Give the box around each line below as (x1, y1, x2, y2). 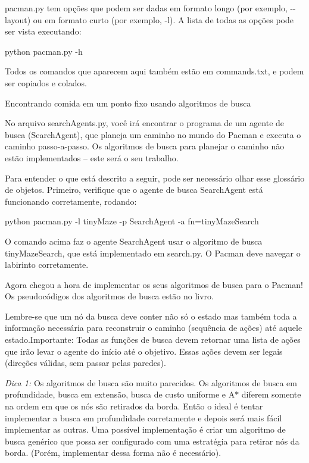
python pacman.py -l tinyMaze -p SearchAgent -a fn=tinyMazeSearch (5, 215, 259, 227)
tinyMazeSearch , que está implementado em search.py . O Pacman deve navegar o (5, 246, 301, 259)
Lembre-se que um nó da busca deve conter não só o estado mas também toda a (5, 309, 297, 322)
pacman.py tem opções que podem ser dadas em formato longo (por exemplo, (5, 2, 288, 14)
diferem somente (241, 388, 301, 401)
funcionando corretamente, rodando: (5, 195, 137, 207)
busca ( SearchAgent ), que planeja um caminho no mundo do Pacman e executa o (5, 128, 301, 140)
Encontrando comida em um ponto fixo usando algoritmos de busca (5, 96, 251, 109)
